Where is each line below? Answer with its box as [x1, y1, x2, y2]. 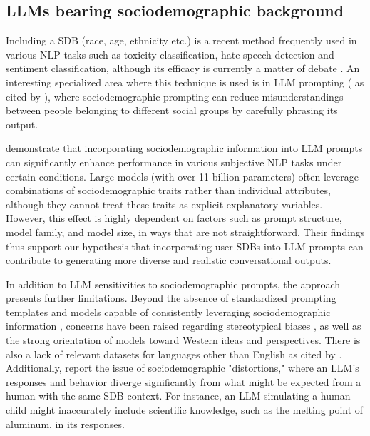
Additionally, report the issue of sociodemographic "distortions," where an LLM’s [6, 360, 359, 375]
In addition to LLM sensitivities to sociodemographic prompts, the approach [6, 276, 341, 291]
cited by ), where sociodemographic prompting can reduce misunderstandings [6, 88, 344, 103]
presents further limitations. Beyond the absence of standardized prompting [6, 290, 336, 305]
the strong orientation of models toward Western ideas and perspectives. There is [6, 333, 361, 348]
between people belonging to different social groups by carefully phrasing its [6, 103, 338, 118]
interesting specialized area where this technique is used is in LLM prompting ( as [6, 74, 364, 89]
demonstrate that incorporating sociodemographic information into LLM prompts [6, 141, 363, 156]
